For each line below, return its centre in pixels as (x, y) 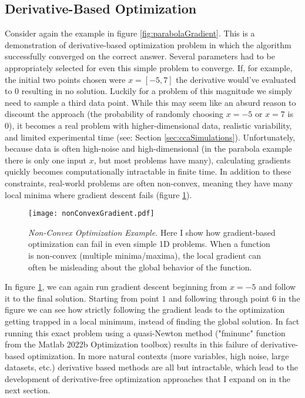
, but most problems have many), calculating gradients (192, 160)
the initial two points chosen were (65, 79)
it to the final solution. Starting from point (82, 298)
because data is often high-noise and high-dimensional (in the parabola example (148, 148)
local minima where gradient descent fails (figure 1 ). (98, 194)
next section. (28, 390)
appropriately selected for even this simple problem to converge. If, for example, (149, 67)
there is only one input (46, 160)
